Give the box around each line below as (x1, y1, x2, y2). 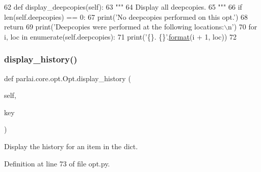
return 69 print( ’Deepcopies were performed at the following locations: (4, 21, 224, 32)
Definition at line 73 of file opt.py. (4, 158, 110, 168)
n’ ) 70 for (228, 21, 257, 32)
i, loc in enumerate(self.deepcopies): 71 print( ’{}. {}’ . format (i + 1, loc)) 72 (4, 31, 237, 42)
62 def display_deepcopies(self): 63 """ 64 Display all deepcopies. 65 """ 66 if (4, 2, 242, 12)
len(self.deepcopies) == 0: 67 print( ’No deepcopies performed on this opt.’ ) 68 (4, 11, 248, 22)
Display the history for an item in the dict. (4, 141, 138, 151)
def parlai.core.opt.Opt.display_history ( (4, 73, 131, 83)
